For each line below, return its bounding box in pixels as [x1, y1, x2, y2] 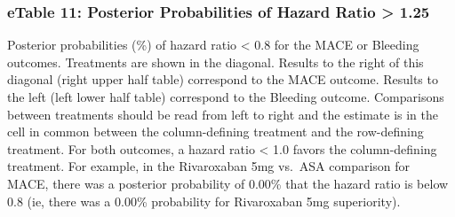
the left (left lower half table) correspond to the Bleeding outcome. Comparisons [7, 88, 444, 105]
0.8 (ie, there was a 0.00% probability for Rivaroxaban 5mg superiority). [7, 191, 401, 210]
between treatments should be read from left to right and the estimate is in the [7, 105, 438, 123]
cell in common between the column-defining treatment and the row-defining [7, 122, 424, 141]
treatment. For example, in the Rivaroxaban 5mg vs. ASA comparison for [7, 157, 411, 175]
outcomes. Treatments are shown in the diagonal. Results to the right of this [7, 52, 424, 71]
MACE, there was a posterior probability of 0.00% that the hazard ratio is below [7, 174, 449, 192]
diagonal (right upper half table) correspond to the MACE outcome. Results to [7, 70, 438, 89]
